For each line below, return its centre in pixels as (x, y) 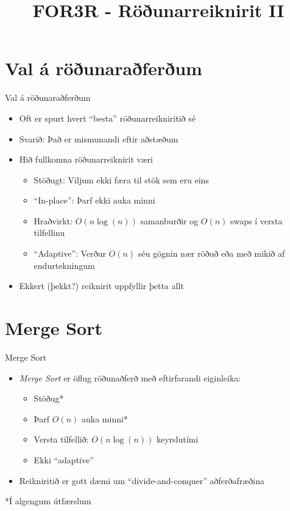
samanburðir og (169, 220)
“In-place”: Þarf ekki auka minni (94, 200)
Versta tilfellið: (61, 439)
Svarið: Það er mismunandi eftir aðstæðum (99, 138)
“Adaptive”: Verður (70, 253)
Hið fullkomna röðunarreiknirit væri (86, 159)
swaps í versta (256, 220)
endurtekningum (64, 265)
